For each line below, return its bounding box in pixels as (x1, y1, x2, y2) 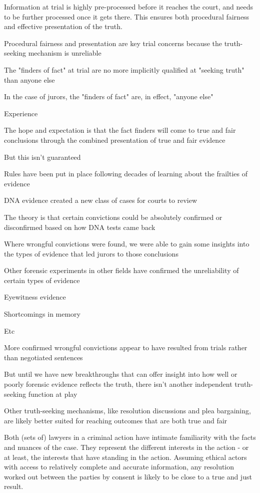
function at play (28, 388, 77, 399)
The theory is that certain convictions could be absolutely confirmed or (4, 211, 222, 222)
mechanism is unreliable (28, 48, 101, 58)
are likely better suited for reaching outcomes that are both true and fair (4, 415, 227, 425)
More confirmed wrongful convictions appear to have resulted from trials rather (4, 342, 247, 353)
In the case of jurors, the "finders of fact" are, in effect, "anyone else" (4, 91, 213, 102)
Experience (4, 108, 38, 118)
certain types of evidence (4, 275, 80, 285)
